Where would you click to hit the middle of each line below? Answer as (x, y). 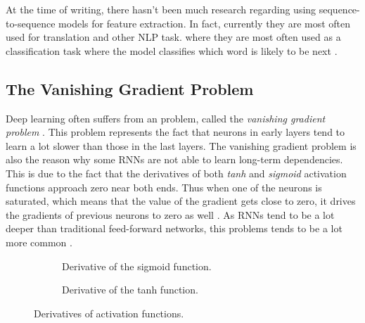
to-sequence (31, 23)
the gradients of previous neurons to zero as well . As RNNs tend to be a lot (170, 214)
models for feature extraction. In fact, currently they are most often (205, 23)
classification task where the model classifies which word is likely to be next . (172, 50)
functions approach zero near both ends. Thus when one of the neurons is (164, 187)
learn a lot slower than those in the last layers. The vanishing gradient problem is (181, 145)
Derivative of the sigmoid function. (137, 266)
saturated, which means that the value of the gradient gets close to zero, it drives (181, 201)
